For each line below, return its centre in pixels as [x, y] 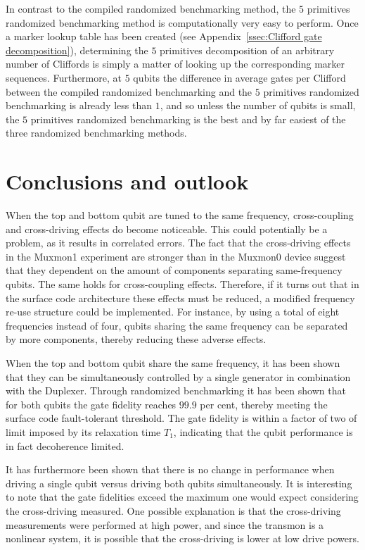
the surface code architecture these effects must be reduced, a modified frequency [180, 298]
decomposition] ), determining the [77, 50]
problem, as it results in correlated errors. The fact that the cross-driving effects [178, 243]
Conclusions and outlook [127, 181]
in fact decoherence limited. [65, 445]
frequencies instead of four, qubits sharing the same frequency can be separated [177, 325]
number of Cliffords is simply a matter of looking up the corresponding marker [175, 64]
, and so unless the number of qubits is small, [258, 105]
